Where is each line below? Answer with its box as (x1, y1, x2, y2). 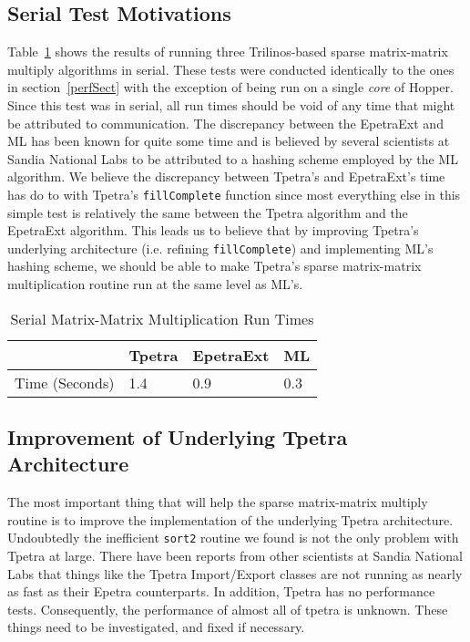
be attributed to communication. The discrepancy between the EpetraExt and (7, 113, 444, 132)
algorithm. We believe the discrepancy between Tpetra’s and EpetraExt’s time (7, 167, 445, 186)
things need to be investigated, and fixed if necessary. (7, 617, 305, 637)
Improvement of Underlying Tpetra (7, 423, 348, 451)
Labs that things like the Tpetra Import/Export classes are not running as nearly (7, 564, 463, 583)
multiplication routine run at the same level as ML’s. (7, 274, 303, 294)
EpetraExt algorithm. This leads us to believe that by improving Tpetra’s (7, 221, 419, 240)
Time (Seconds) (15, 371, 115, 393)
